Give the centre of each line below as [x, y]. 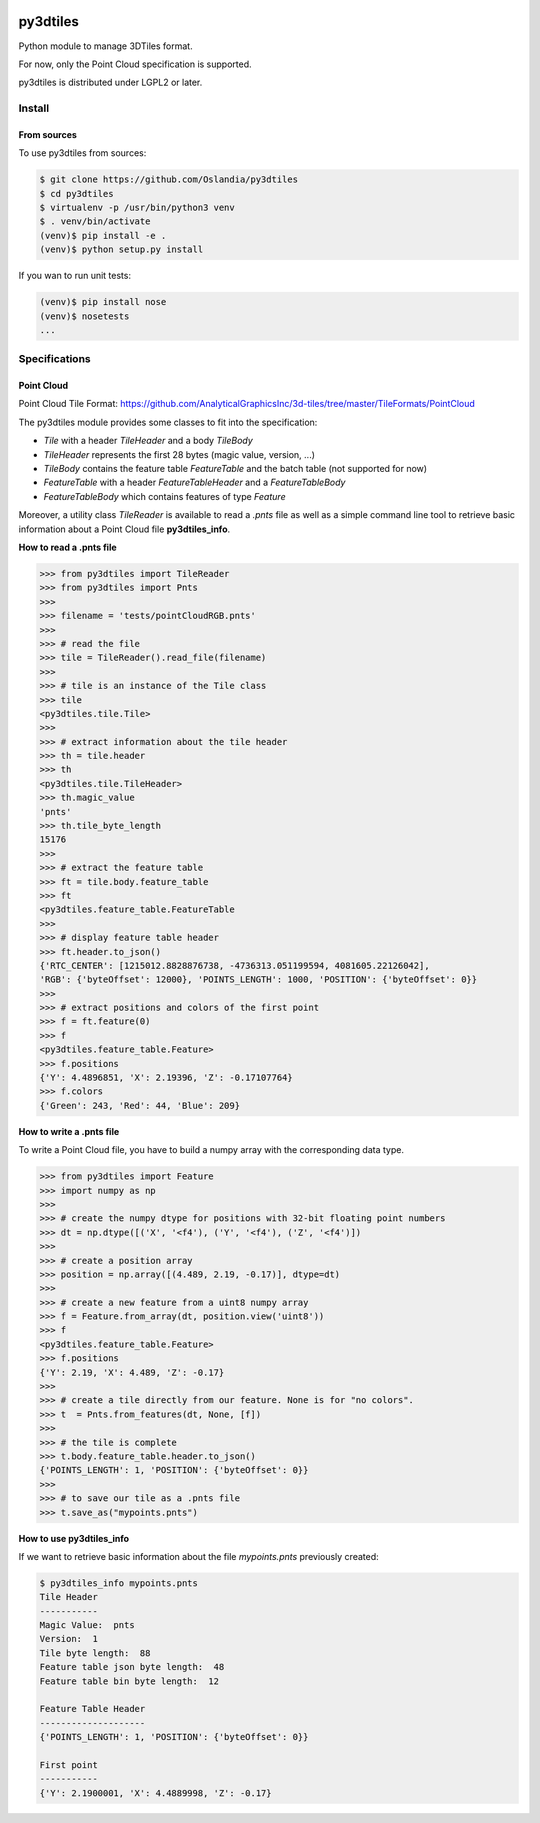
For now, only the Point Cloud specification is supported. [135, 64]
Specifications [54, 359]
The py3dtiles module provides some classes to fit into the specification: [168, 422]
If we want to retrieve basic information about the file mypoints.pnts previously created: [198, 1556]
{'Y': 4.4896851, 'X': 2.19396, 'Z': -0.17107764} [166, 1078]
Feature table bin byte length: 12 [129, 1681]
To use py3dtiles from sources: [82, 153]
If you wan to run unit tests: [75, 276]
